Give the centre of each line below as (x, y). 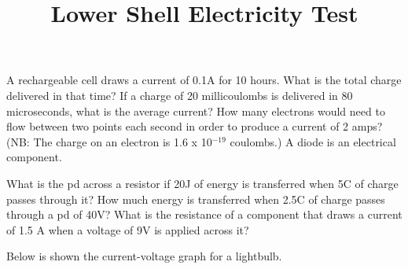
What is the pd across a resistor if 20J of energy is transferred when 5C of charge (202, 183)
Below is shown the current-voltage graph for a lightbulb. (144, 256)
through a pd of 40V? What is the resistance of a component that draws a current (204, 214)
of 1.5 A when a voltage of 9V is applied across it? (128, 229)
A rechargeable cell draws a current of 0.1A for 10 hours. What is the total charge (204, 80)
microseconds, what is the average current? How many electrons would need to (196, 111)
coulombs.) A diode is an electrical (313, 141)
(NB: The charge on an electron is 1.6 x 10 (109, 141)
